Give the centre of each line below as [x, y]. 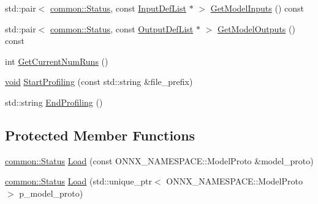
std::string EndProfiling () [54, 102]
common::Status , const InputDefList [118, 8]
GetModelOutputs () [256, 28]
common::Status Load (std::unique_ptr [79, 181]
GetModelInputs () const [257, 8]
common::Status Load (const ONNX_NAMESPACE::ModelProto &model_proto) [159, 160]
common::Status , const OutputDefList [122, 28]
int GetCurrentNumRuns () [57, 61]
